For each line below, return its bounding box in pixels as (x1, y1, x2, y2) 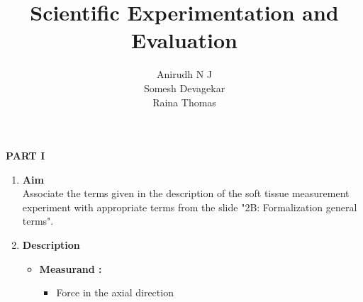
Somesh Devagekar (143, 80, 225, 95)
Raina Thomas (152, 94, 216, 109)
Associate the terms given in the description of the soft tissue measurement (22, 186, 350, 201)
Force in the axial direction (56, 285, 174, 300)
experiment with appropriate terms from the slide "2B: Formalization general (22, 199, 357, 214)
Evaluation (131, 26, 238, 55)
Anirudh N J (156, 67, 213, 82)
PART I (6, 148, 45, 163)
